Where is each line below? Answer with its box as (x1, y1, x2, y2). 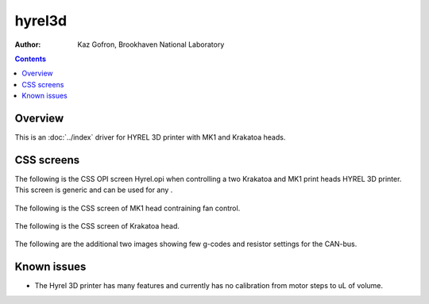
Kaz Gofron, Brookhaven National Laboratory (77, 40, 225, 49)
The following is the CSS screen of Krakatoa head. (14, 221, 180, 231)
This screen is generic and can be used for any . (14, 185, 173, 194)
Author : (14, 40, 41, 49)
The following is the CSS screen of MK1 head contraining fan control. (14, 203, 241, 213)
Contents (14, 54, 47, 63)
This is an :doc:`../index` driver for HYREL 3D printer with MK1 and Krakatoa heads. (14, 133, 286, 142)
